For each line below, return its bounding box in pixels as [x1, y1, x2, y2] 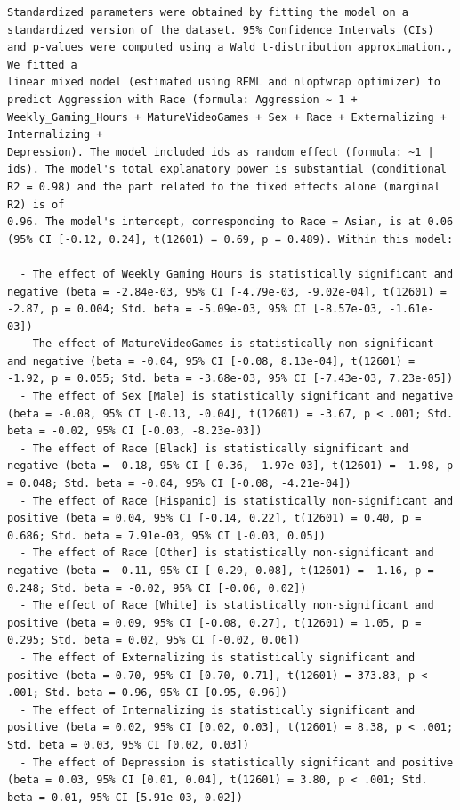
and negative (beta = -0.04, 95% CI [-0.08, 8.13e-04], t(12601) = [7, 354, 416, 368]
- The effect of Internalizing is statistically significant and [20, 703, 416, 717]
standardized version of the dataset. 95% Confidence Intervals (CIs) [7, 23, 434, 36]
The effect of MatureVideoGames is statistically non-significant [32, 337, 434, 351]
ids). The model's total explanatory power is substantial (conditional [7, 163, 447, 176]
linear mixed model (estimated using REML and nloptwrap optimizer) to [7, 76, 440, 89]
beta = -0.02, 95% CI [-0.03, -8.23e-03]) [7, 425, 262, 438]
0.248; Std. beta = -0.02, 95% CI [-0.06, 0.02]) [7, 581, 307, 595]
